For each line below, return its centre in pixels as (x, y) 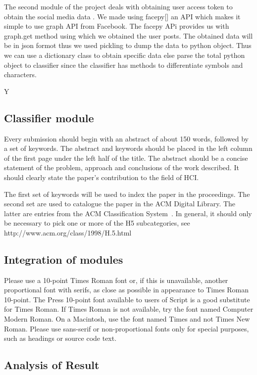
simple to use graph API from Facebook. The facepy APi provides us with (117, 26)
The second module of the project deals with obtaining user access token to (118, 6)
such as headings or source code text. (60, 338)
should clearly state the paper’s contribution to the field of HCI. (102, 177)
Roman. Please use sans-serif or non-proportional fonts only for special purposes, (127, 328)
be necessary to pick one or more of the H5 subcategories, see (97, 223)
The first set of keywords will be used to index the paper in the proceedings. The (127, 194)
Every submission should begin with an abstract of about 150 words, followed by (126, 138)
